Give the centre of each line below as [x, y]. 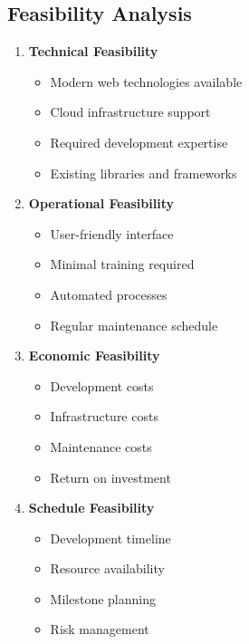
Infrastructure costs [104, 416]
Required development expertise [139, 142]
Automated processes [109, 294]
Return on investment [110, 477]
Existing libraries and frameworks [144, 173]
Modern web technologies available [146, 81]
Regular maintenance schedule [134, 325]
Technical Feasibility [93, 51]
